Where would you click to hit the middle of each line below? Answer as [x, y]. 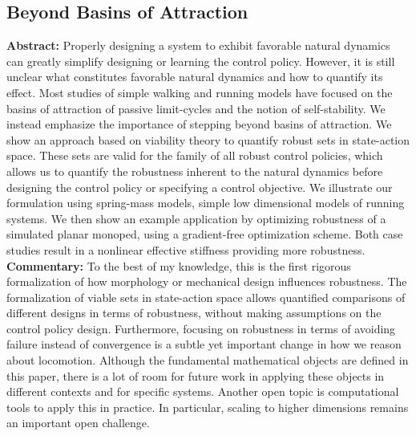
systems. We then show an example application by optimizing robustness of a [196, 218]
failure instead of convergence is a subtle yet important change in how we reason [204, 344]
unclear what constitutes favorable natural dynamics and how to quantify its [195, 77]
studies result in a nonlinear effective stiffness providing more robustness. [186, 249]
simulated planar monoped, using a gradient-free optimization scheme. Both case [205, 234]
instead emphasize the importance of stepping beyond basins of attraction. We [199, 124]
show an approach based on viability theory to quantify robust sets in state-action [208, 139]
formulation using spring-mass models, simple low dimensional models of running [206, 203]
